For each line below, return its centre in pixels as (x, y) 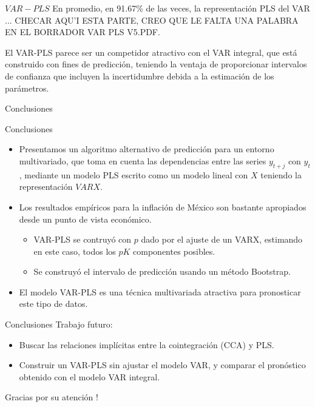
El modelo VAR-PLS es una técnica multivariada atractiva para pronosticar (160, 291)
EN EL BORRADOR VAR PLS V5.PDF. (83, 32)
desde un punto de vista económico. (85, 219)
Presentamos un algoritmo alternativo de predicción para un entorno (147, 149)
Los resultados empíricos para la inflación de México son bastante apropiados (163, 207)
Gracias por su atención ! (52, 397)
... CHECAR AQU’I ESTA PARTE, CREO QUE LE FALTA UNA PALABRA (152, 20)
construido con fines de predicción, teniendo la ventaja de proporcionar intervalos (156, 64)
